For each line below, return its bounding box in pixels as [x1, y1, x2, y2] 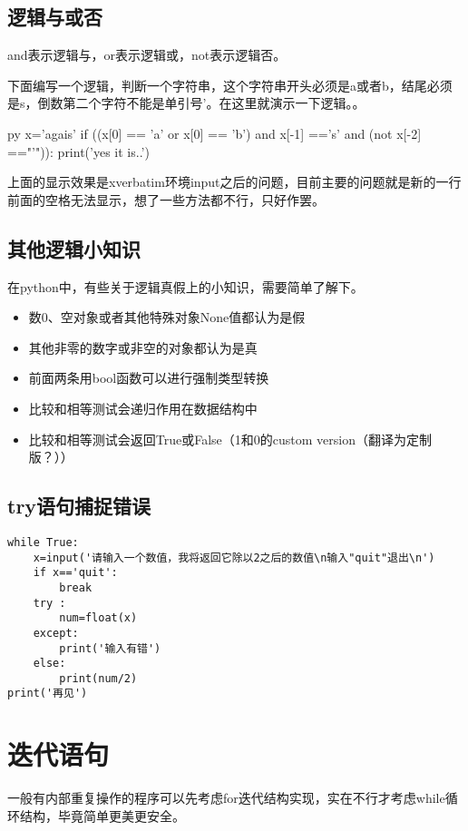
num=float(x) [59, 611, 138, 625]
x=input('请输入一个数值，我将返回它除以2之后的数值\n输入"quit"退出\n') [33, 551, 435, 564]
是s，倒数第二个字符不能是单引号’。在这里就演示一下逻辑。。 [7, 93, 366, 112]
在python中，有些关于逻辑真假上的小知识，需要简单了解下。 [7, 277, 364, 296]
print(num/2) [59, 671, 138, 685]
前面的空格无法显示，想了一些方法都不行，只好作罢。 [7, 190, 325, 209]
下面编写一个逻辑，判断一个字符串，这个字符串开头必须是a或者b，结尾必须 [7, 75, 453, 94]
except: [33, 626, 79, 640]
